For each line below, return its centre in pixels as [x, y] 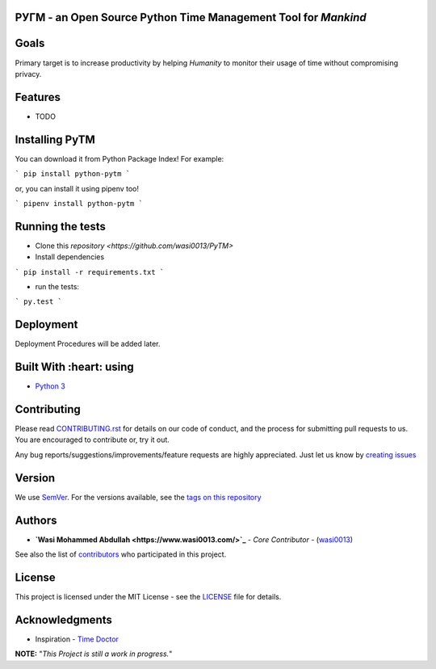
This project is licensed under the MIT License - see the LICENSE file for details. [148, 596]
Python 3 [50, 386]
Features [38, 97]
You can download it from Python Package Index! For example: [119, 158]
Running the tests [61, 226]
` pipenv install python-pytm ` [79, 203]
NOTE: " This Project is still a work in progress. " [94, 654]
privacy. [28, 74]
